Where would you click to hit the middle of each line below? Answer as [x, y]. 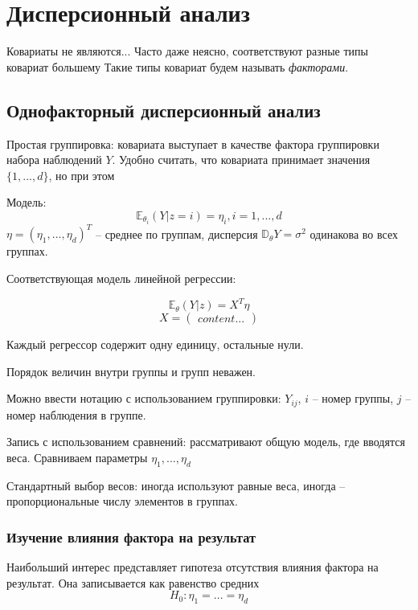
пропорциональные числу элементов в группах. [122, 501]
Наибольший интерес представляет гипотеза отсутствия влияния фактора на [193, 567]
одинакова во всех [354, 233]
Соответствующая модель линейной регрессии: [121, 278]
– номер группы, [353, 398]
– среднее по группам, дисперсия [176, 233]
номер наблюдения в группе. [76, 414]
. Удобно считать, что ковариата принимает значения [241, 160]
